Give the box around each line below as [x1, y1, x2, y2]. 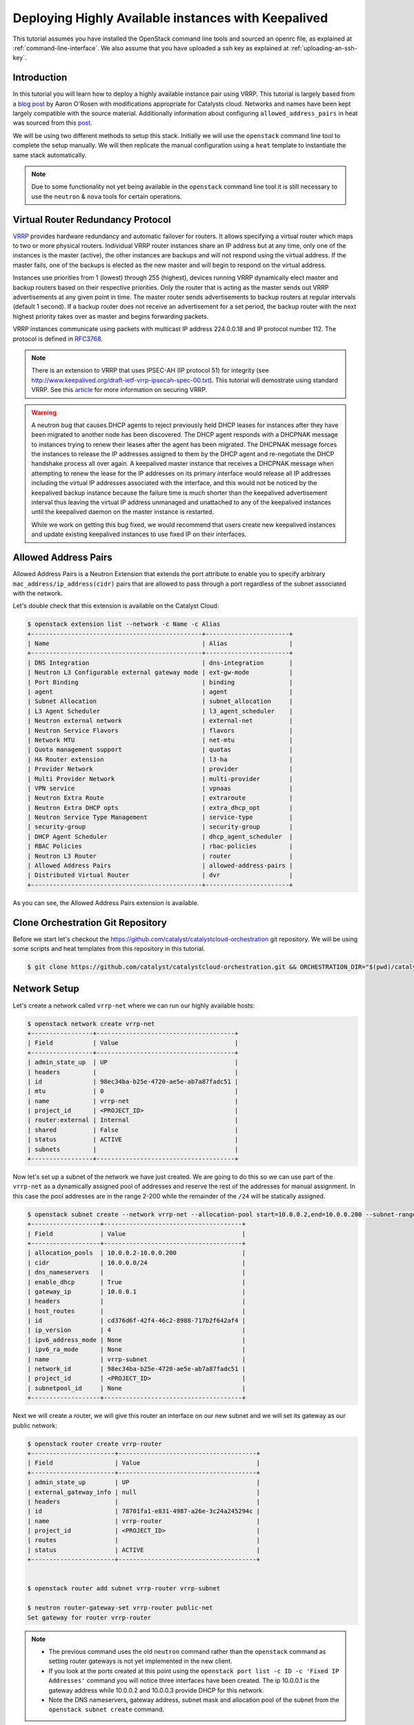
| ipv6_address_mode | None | [27, 1336, 246, 1343]
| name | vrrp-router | [27, 1517, 261, 1525]
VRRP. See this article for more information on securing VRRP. [31, 386, 208, 394]
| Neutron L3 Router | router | [27, 852, 293, 860]
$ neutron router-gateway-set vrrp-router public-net [27, 1604, 213, 1612]
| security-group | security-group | [27, 823, 293, 831]
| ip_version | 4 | [27, 1326, 246, 1334]
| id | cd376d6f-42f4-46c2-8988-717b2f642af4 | [27, 1317, 246, 1325]
